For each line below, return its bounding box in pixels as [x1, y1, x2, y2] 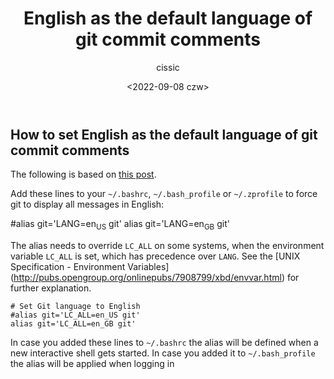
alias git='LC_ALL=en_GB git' [10, 319, 137, 329]
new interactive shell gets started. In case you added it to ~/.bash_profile [10, 347, 316, 359]
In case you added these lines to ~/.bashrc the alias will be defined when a [10, 337, 319, 349]
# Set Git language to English [10, 302, 141, 312]
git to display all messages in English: [10, 198, 165, 211]
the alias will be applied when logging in [10, 358, 175, 370]
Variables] [127, 261, 170, 273]
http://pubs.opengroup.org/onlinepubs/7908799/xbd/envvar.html [13, 272, 282, 284]
